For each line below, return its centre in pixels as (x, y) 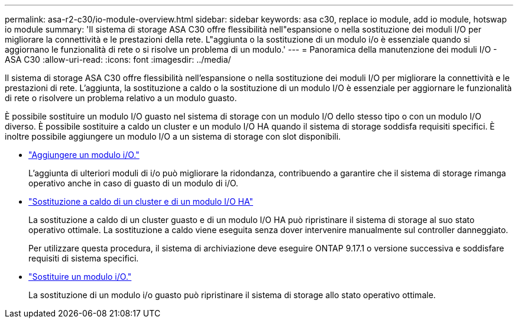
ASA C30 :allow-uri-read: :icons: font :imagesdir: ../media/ (118, 59)
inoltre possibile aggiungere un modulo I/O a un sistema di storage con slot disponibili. (173, 136)
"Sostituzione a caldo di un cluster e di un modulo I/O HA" (141, 201)
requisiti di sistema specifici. (84, 258)
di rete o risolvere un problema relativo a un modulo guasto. (121, 98)
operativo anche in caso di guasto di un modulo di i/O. (133, 183)
